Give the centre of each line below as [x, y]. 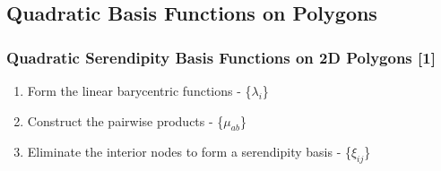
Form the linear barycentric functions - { [139, 90]
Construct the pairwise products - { [125, 120]
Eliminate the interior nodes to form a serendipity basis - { [189, 152]
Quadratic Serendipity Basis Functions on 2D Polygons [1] [221, 57]
